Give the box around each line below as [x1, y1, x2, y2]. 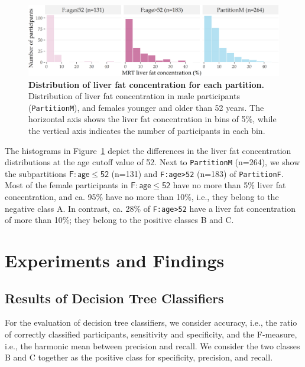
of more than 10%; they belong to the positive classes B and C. [5, 214, 234, 226]
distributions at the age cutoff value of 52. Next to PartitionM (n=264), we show [5, 156, 300, 168]
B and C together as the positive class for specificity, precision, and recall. [5, 351, 273, 363]
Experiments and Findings [5, 248, 225, 273]
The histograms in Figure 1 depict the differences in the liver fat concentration [5, 144, 291, 156]
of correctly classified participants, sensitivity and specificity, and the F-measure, [5, 328, 297, 340]
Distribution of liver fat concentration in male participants [28, 90, 240, 102]
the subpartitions [5, 167, 67, 179]
